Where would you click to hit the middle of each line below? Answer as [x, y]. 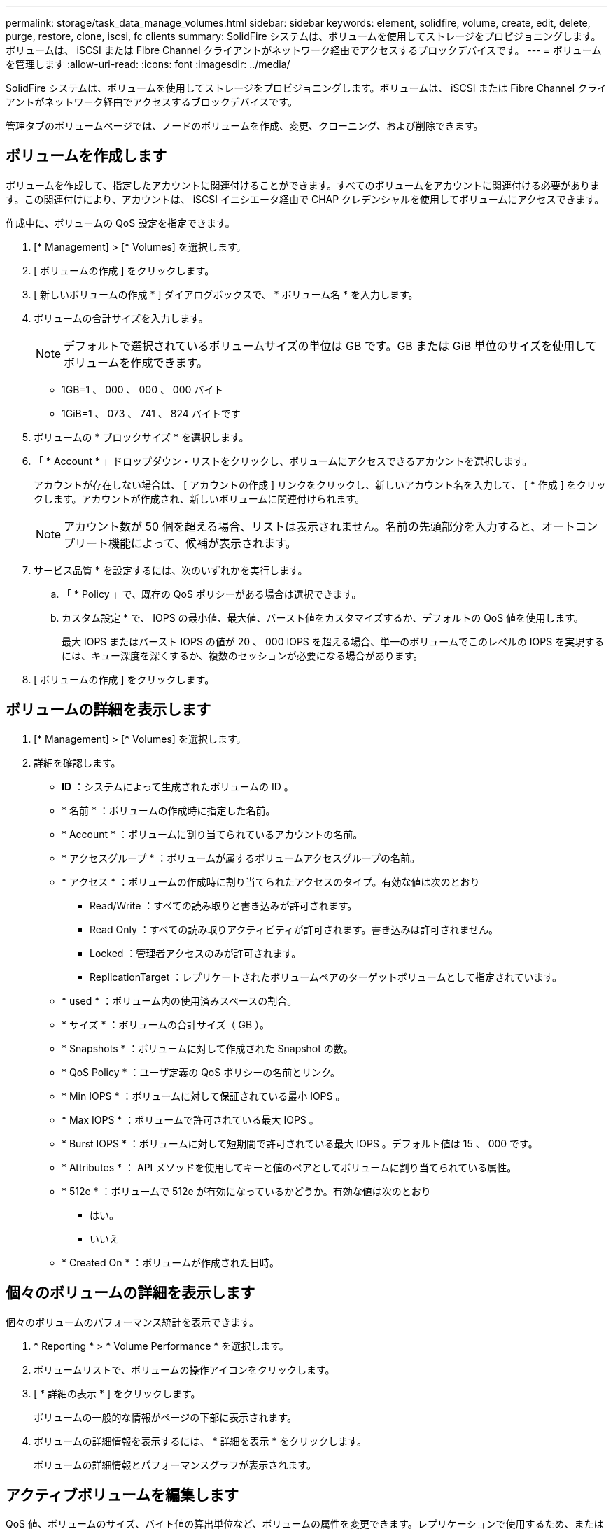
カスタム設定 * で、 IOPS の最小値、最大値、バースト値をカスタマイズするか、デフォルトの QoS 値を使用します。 [323, 617]
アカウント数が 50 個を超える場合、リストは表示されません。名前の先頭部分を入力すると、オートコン [331, 526]
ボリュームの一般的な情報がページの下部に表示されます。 [165, 1417]
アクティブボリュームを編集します [122, 1495]
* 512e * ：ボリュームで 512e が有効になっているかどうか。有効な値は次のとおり [246, 1191]
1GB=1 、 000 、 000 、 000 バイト [143, 389]
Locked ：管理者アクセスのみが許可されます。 [196, 953]
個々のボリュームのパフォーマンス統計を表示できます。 [132, 1322]
